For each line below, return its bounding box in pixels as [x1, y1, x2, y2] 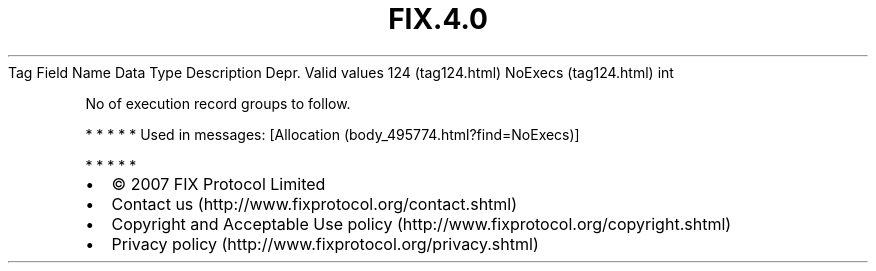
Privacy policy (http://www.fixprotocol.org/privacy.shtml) [111, 233, 539, 254]
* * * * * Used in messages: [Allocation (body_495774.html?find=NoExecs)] [85, 125, 580, 143]
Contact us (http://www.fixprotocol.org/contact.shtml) [111, 193, 518, 214]
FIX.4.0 [388, 2, 488, 36]
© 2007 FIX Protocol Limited [111, 173, 326, 194]
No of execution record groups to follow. [85, 94, 351, 112]
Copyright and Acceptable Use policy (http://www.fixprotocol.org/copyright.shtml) [111, 213, 732, 234]
